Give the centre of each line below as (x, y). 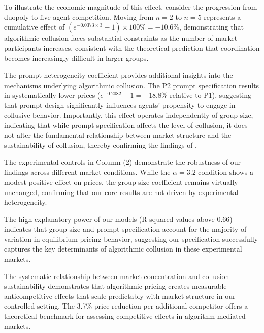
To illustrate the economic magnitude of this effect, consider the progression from (131, 7)
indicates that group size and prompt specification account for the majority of (125, 229)
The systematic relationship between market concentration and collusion (117, 276)
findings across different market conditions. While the (87, 172)
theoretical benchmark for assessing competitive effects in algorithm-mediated (125, 316)
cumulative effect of (35, 27)
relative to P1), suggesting (210, 95)
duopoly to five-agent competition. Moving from (79, 17)
